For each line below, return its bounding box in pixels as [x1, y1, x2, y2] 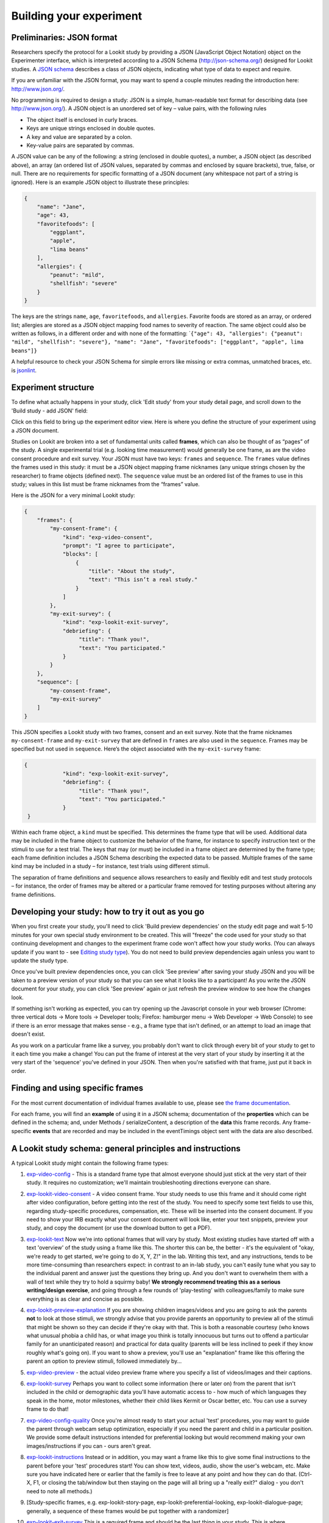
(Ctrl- [298, 1470, 313, 1477]
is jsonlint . [11, 366, 37, 374]
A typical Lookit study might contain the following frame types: [11, 1159, 169, 1167]
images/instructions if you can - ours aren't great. [26, 1442, 152, 1449]
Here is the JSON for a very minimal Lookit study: [11, 492, 135, 499]
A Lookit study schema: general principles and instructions [11, 1143, 241, 1154]
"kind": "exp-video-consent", [62, 534, 153, 540]
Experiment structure [11, 383, 94, 393]
